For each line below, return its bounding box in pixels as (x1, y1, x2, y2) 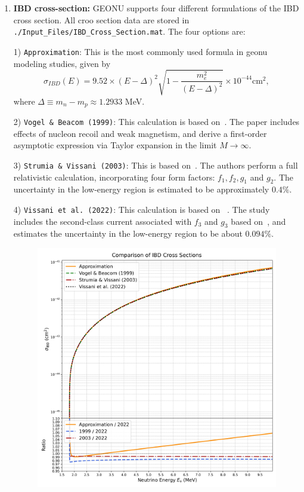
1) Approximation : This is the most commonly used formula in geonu (13, 45, 268, 57)
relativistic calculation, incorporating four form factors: (13, 170, 215, 183)
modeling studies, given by (13, 57, 111, 69)
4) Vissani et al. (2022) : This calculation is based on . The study (13, 203, 270, 215)
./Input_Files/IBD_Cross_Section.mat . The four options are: (13, 25, 246, 38)
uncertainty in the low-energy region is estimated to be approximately (13, 183, 269, 195)
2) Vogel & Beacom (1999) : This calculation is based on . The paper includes (13, 115, 300, 128)
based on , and (231, 215, 286, 227)
